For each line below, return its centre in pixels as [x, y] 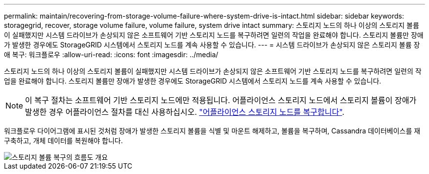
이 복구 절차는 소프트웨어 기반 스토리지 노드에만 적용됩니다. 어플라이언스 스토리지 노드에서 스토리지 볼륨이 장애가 [221, 100]
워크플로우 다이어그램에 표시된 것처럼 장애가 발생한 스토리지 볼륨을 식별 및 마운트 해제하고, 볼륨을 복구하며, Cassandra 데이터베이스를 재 [212, 131]
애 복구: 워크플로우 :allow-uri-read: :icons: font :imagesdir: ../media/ [111, 54]
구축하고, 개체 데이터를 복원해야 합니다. [63, 141]
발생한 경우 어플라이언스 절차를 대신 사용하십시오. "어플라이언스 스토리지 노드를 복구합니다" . [185, 112]
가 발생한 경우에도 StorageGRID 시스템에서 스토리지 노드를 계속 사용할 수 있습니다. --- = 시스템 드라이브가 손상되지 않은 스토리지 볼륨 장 [212, 45]
